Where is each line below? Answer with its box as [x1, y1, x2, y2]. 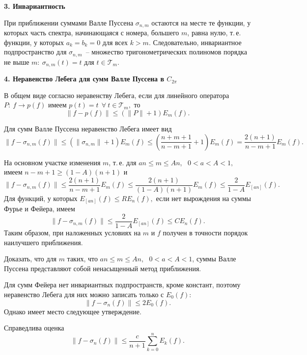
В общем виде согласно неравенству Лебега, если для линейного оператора [4, 90, 229, 100]
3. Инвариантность [4, 1, 65, 11]
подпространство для [4, 47, 67, 57]
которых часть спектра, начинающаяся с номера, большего [4, 27, 179, 38]
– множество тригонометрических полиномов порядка [85, 47, 247, 57]
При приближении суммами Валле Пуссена [4, 17, 134, 27]
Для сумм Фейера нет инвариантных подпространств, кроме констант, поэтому [4, 279, 241, 290]
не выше [4, 56, 29, 67]
